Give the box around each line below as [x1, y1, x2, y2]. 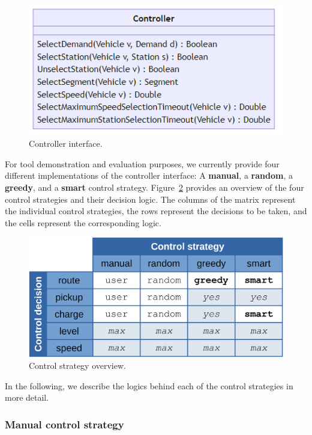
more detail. [5, 391, 49, 404]
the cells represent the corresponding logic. [5, 216, 161, 229]
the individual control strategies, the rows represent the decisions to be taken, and [5, 205, 307, 217]
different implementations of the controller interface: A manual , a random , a [5, 169, 293, 182]
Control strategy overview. [29, 359, 126, 372]
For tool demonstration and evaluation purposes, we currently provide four [5, 157, 280, 170]
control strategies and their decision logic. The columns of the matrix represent [5, 193, 296, 205]
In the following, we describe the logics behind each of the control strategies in [5, 379, 293, 392]
